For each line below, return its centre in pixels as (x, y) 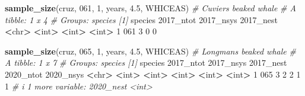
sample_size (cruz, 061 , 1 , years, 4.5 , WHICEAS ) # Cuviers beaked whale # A (150, 8)
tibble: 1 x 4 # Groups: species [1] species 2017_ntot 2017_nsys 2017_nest (141, 19)
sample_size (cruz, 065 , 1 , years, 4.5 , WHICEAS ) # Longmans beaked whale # (150, 51)
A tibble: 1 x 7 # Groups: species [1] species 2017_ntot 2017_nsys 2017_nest (146, 63)
